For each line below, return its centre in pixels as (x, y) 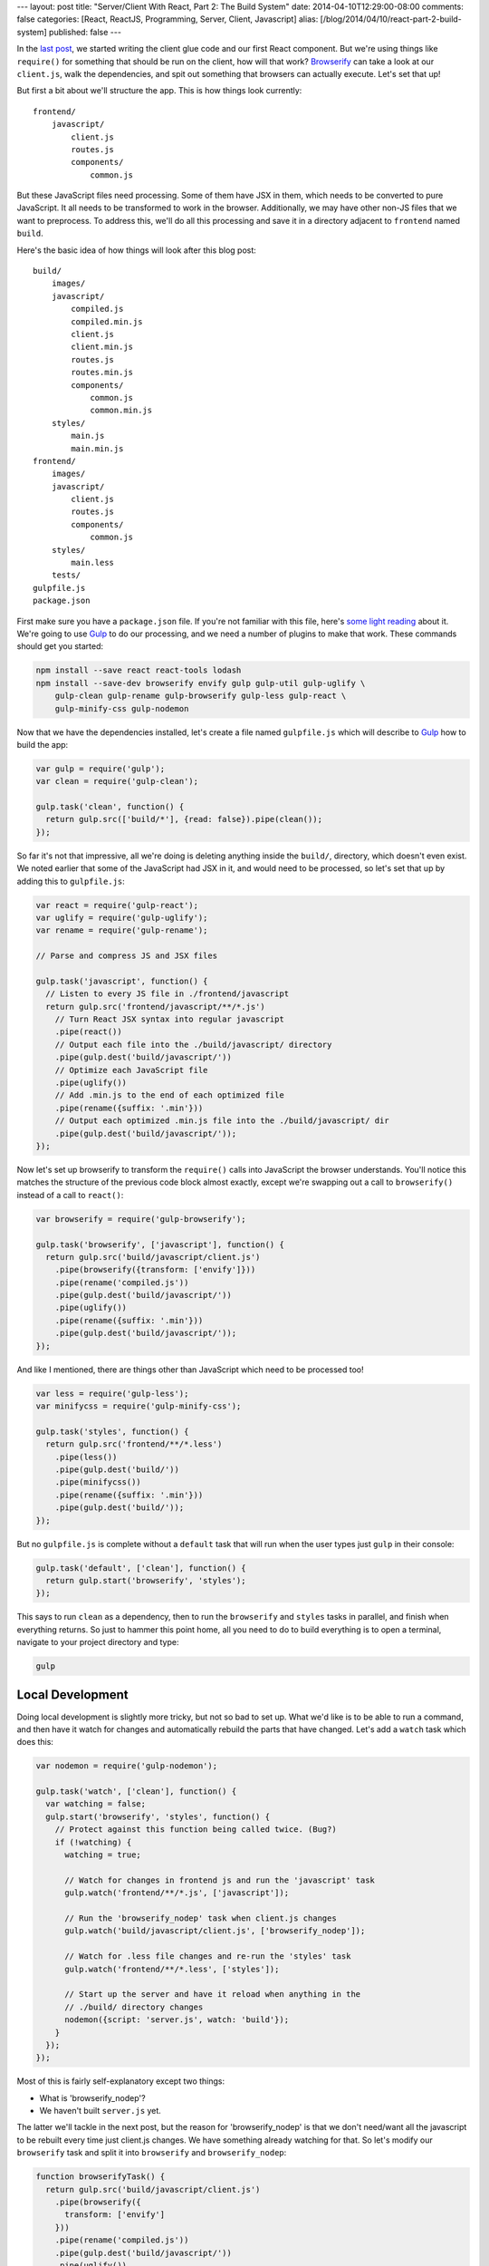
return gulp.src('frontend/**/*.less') (134, 1444)
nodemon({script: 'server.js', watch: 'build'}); (177, 2020)
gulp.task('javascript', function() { (122, 981)
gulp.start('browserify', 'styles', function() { (158, 1816)
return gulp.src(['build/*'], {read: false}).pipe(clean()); (184, 819)
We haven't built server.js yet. (101, 2111)
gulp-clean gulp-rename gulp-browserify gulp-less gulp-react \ (201, 696)
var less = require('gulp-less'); (112, 1393)
